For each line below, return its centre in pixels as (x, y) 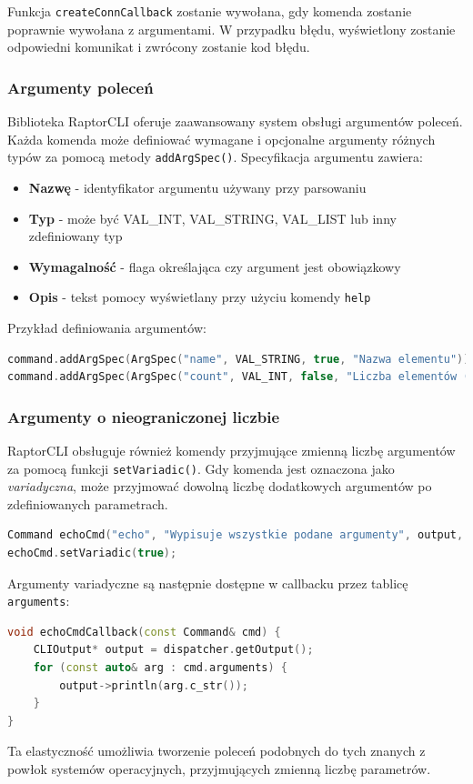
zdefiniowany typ (75, 236)
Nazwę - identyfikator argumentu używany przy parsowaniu (197, 187)
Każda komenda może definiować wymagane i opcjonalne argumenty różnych (221, 139)
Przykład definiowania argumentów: (107, 327)
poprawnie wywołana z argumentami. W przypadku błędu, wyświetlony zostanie (231, 29)
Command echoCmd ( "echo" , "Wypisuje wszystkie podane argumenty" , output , (236, 535)
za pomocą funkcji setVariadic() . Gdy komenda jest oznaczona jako (201, 468)
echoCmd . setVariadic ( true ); (92, 553)
